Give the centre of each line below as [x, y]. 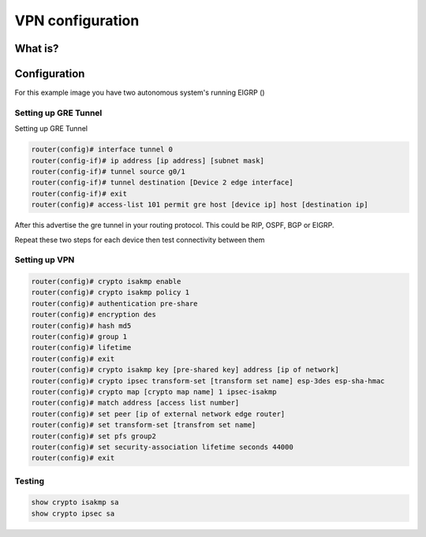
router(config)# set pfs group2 [94, 436]
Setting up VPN [45, 260]
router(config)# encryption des [94, 315]
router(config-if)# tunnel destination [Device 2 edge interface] [162, 183]
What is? [37, 48]
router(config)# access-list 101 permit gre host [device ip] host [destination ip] [200, 205]
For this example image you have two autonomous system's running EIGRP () [140, 93]
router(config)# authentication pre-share [114, 303]
